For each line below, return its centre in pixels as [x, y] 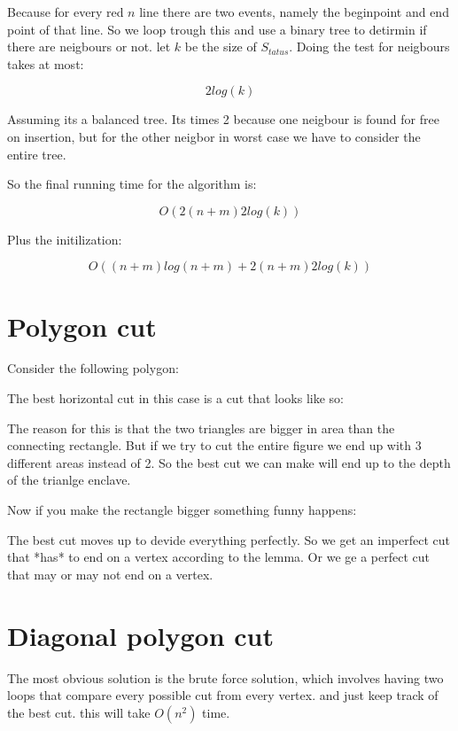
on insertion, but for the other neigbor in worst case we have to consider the [214, 136]
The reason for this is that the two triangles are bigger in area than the [201, 428]
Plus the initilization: [65, 239]
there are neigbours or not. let [89, 47]
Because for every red [66, 12]
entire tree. [37, 154]
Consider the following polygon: [93, 368]
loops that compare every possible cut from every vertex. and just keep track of [223, 695]
